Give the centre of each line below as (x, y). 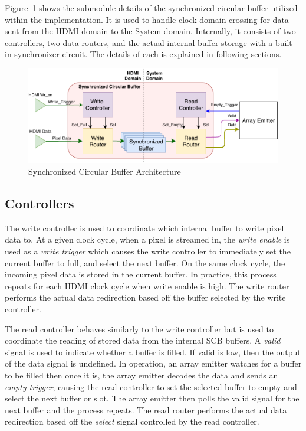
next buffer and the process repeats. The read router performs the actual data (146, 409)
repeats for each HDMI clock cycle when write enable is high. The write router (147, 285)
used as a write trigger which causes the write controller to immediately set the (148, 251)
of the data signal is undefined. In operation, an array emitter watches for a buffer (153, 363)
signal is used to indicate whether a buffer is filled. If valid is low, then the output (153, 352)
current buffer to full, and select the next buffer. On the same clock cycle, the (145, 262)
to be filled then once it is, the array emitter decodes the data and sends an (142, 375)
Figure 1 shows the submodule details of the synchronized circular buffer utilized (151, 8)
